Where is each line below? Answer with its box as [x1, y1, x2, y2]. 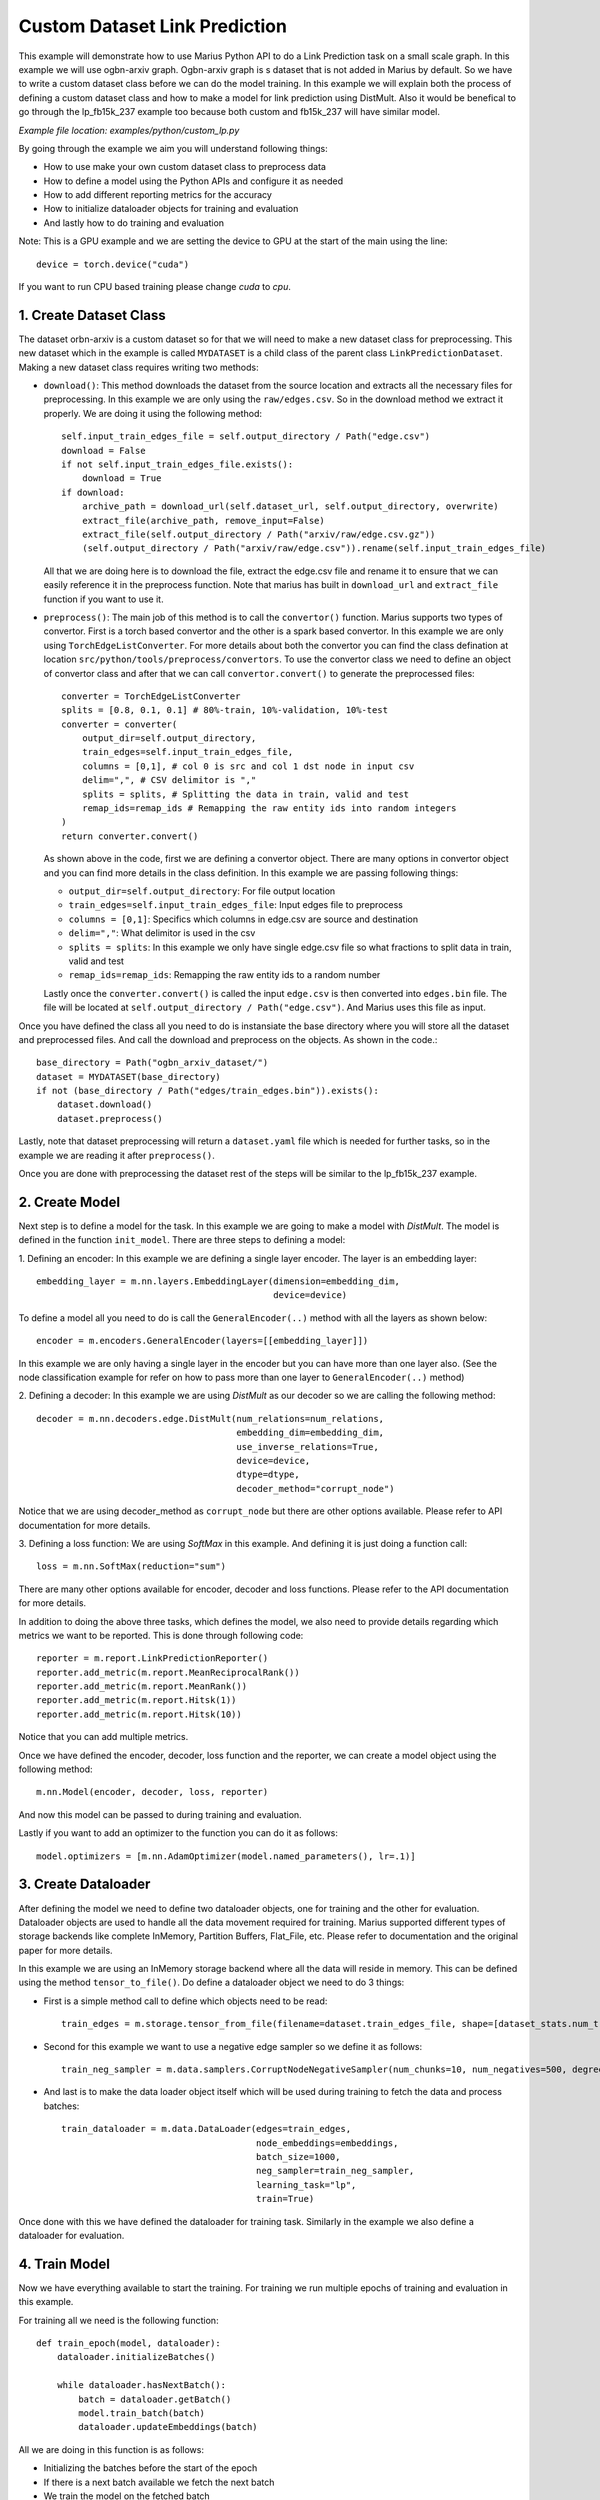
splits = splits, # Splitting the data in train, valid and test [81, 788, 410, 800]
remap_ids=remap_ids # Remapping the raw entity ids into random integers [81, 803, 457, 814]
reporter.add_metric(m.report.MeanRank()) [36, 1681, 248, 1692]
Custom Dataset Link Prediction [18, 15, 287, 37]
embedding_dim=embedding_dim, [236, 1427, 385, 1439]
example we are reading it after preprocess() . [18, 1149, 215, 1161]
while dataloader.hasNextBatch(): [56, 2380, 227, 2391]
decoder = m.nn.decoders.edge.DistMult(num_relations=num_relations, [36, 1413, 385, 1424]
